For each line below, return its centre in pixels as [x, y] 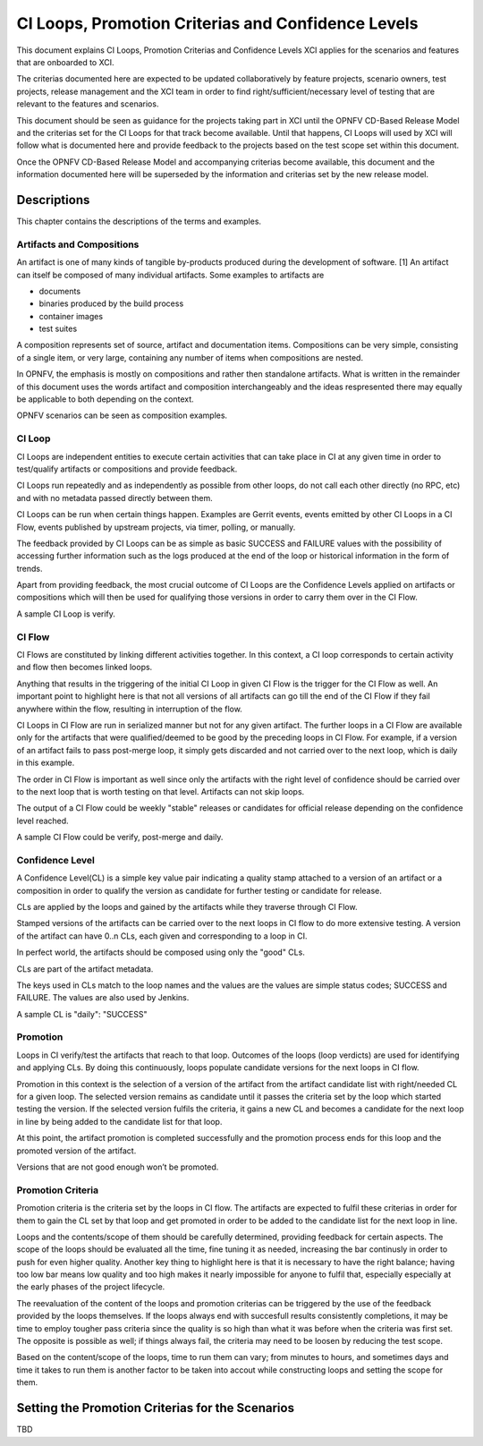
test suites [58, 329]
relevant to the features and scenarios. [88, 104]
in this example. [46, 763]
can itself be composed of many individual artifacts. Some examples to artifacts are [170, 275]
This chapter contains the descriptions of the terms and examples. [139, 221]
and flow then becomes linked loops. [85, 668]
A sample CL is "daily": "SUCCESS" [82, 1014]
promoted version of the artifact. [76, 1151]
